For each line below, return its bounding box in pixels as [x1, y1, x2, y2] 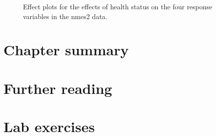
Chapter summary [3, 40, 129, 60]
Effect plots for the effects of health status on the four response [23, 1, 213, 11]
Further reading [3, 78, 112, 98]
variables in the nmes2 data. [23, 11, 108, 21]
